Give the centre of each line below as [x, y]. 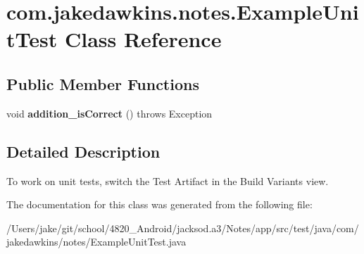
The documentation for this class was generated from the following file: [159, 204]
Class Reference [143, 39]
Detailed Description [83, 151]
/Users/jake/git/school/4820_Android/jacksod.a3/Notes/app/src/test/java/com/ [183, 228]
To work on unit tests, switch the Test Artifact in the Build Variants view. [168, 180]
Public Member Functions [103, 83]
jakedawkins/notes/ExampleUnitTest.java [96, 242]
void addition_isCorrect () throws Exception [109, 113]
